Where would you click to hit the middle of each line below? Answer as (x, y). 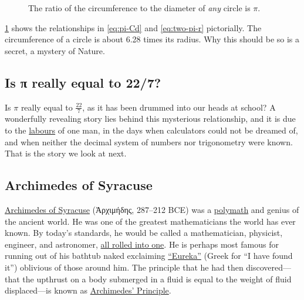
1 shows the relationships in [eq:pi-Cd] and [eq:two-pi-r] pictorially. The (133, 27)
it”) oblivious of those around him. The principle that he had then (124, 267)
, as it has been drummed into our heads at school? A (179, 107)
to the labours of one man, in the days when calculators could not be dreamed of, (151, 130)
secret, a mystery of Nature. (55, 50)
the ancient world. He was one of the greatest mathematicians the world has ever (150, 221)
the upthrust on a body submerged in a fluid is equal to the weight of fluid (157, 279)
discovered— (269, 267)
